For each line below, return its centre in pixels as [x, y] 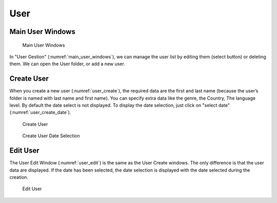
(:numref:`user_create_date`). [40, 113]
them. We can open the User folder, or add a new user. [67, 64]
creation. [19, 177]
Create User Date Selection [51, 136]
